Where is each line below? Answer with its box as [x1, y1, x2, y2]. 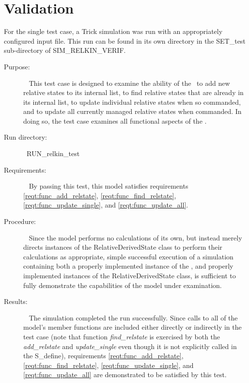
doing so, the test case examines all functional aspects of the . [23, 115, 207, 126]
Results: [4, 296, 28, 306]
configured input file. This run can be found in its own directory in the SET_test [4, 35, 246, 46]
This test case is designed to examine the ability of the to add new [29, 78, 230, 88]
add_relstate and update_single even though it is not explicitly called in [23, 341, 237, 351]
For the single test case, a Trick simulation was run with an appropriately [4, 26, 223, 36]
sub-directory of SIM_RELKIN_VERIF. [4, 45, 126, 55]
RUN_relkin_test [26, 148, 80, 159]
